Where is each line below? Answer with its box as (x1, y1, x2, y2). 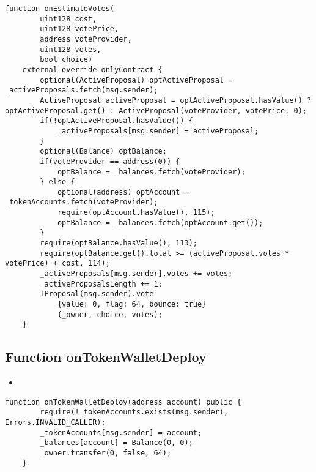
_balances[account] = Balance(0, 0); (40, 438, 193, 448)
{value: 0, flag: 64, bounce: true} (57, 300, 207, 309)
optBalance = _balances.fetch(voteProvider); (57, 167, 246, 176)
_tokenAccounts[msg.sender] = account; (40, 428, 202, 437)
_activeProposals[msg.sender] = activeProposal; (57, 126, 259, 135)
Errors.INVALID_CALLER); (5, 418, 106, 427)
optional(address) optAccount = (57, 187, 189, 197)
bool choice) (40, 55, 93, 64)
